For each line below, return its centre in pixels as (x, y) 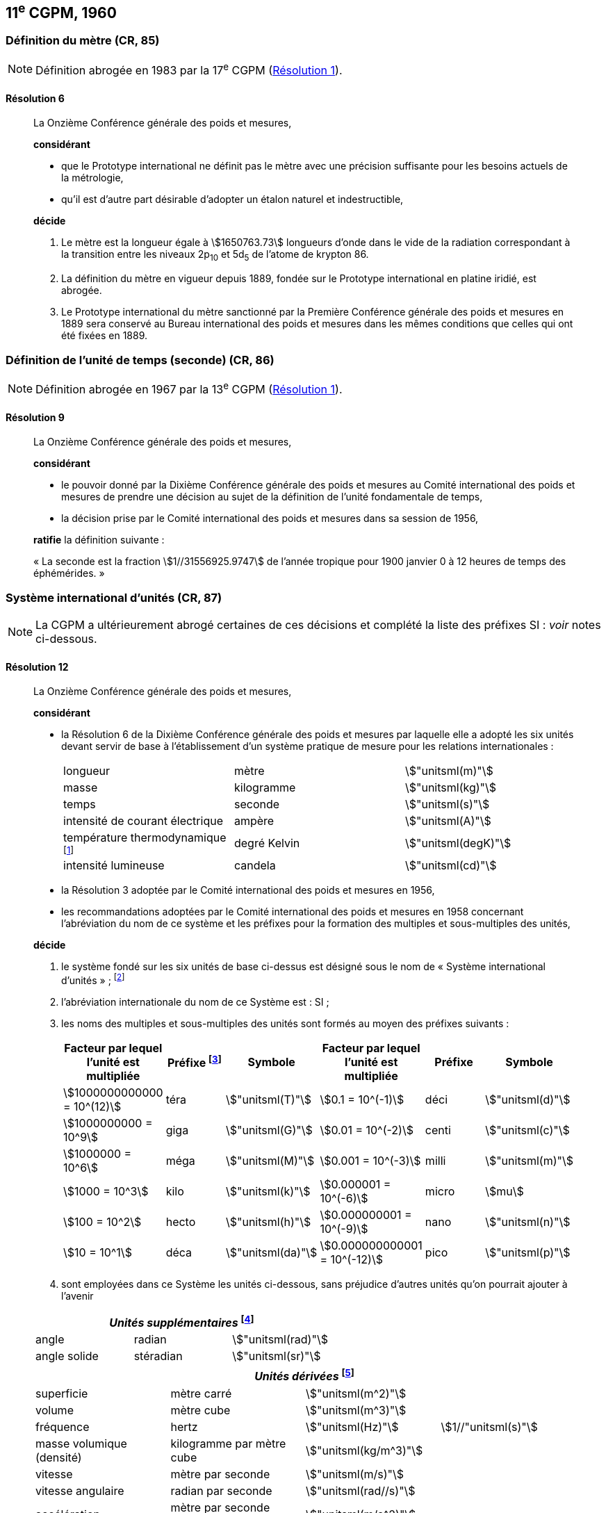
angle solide (67, 1356)
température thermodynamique (145, 838)
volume (55, 1410)
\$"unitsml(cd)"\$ (451, 866)
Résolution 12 (37, 666)
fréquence (63, 1426)
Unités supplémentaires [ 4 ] (182, 1322)
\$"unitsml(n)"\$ (528, 1222)
